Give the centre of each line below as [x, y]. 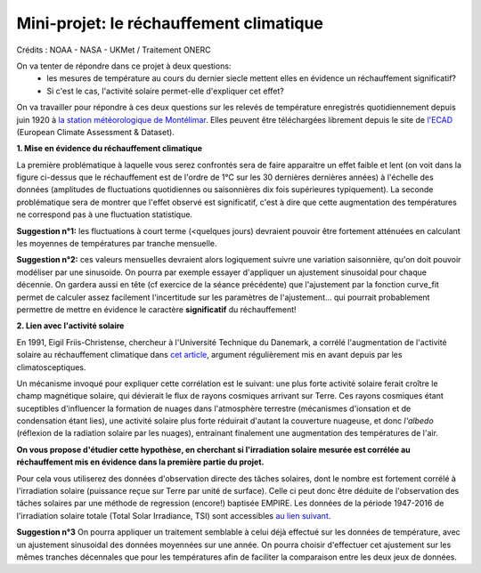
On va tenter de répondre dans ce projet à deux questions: [124, 66]
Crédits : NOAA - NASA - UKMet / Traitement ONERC [114, 50]
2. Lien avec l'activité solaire [70, 326]
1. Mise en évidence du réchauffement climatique [110, 149]
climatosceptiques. [51, 367]
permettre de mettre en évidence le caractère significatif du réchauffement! [157, 309]
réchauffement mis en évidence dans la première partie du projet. [140, 462]
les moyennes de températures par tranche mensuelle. [117, 244]
